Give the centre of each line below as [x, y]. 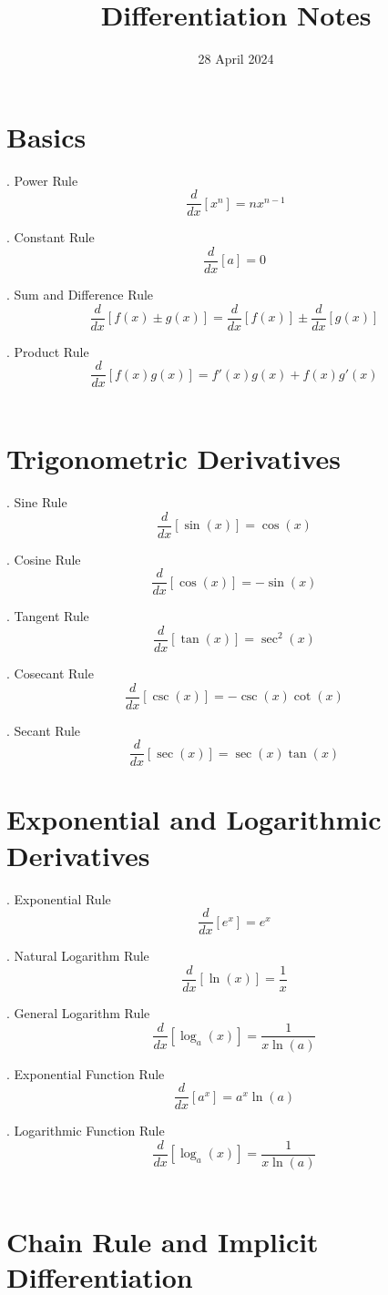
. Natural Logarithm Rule [78, 956]
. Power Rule [42, 180]
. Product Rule [48, 351]
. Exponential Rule [59, 898]
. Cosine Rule [44, 559]
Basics [46, 136]
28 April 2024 [236, 59]
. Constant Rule [51, 237]
